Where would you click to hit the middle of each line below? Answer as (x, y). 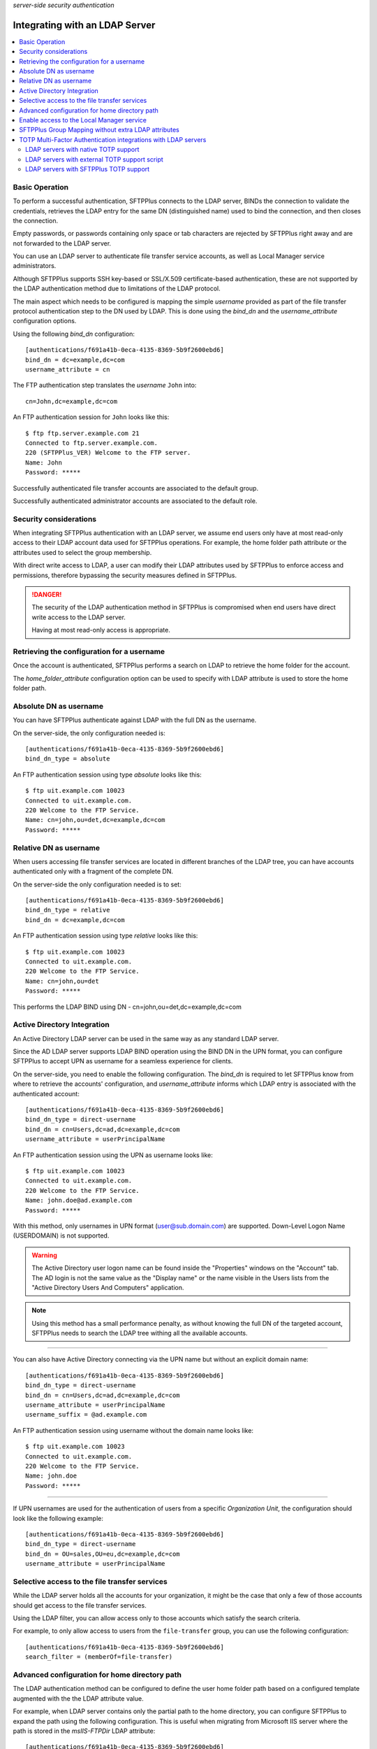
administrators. (35, 266)
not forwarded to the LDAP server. (62, 243)
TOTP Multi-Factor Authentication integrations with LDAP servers (113, 139)
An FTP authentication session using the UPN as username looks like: (113, 1155)
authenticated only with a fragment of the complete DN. (93, 872)
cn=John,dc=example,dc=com (72, 401)
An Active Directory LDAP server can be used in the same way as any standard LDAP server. (146, 1038)
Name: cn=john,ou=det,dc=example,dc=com (95, 820)
